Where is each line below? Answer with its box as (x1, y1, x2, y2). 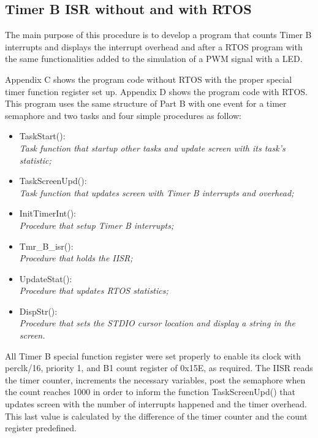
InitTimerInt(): (19, 207, 77, 220)
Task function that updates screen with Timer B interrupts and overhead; (19, 186, 294, 199)
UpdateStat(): (19, 272, 72, 285)
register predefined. (5, 421, 77, 434)
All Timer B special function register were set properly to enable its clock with (5, 349, 301, 362)
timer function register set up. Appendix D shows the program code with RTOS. (5, 85, 308, 98)
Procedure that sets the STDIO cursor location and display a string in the (19, 317, 295, 329)
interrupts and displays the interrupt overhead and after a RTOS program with (5, 40, 303, 53)
